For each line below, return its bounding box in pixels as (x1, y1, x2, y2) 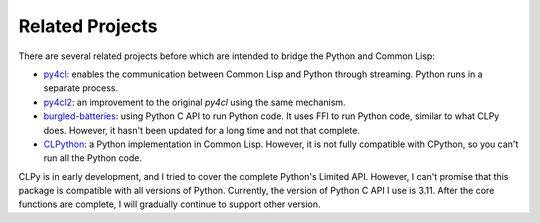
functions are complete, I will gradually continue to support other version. (18, 198, 321, 210)
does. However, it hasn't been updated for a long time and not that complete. (43, 124, 360, 136)
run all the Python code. (43, 152, 142, 164)
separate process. (43, 82, 119, 94)
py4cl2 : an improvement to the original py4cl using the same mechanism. (43, 96, 346, 108)
